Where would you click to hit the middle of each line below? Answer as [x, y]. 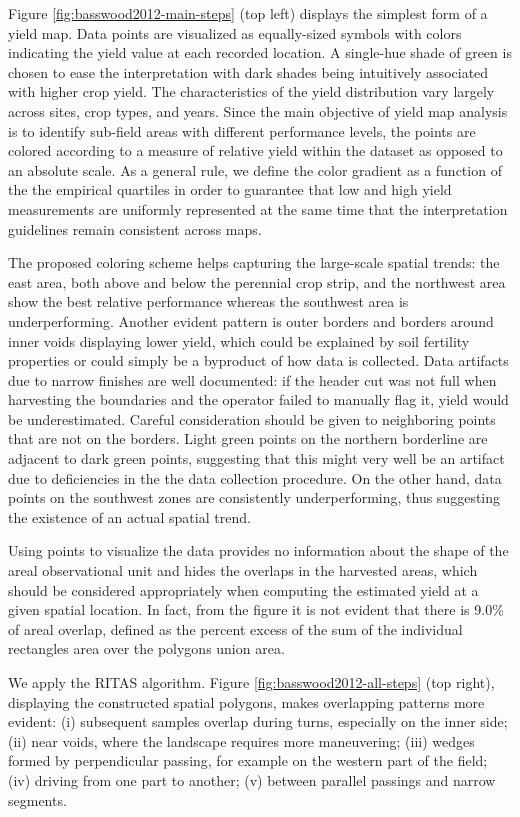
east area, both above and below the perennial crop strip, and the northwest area [257, 281]
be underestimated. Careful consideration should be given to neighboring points [252, 418]
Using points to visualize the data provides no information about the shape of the [258, 550]
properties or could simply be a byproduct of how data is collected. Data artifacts [258, 360]
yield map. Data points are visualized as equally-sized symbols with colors [235, 32]
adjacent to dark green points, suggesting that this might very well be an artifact [256, 458]
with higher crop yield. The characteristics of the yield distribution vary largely [251, 91]
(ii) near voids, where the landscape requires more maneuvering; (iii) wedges [241, 740]
